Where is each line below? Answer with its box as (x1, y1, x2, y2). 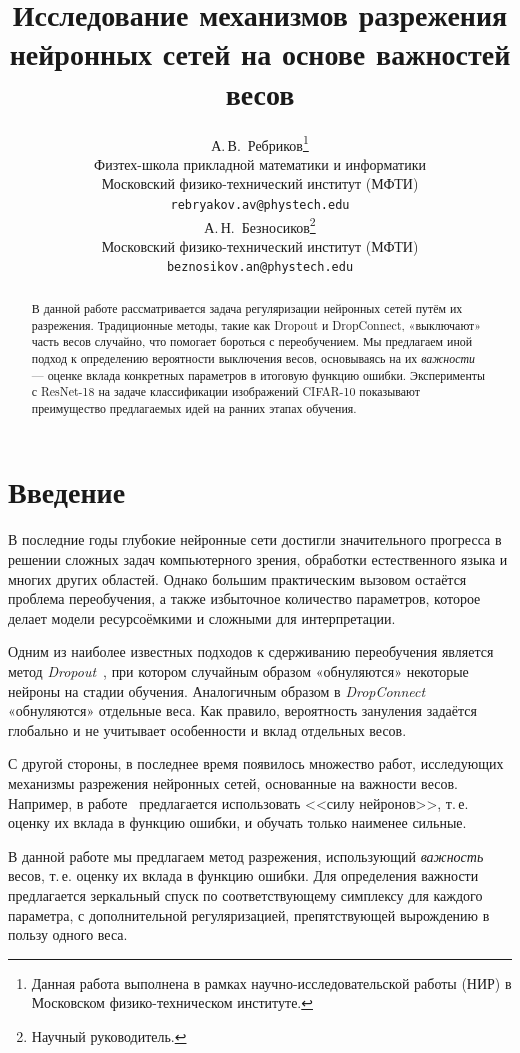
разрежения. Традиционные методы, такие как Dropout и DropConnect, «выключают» (31, 316, 481, 333)
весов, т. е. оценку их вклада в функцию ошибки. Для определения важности (8, 865, 479, 886)
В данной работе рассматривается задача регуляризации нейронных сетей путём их (31, 299, 463, 316)
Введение (8, 471, 126, 512)
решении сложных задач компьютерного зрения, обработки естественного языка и (8, 549, 508, 570)
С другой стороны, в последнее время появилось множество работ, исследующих (8, 753, 504, 774)
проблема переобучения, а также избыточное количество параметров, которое (8, 588, 481, 609)
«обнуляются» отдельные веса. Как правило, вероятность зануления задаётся (8, 700, 477, 721)
